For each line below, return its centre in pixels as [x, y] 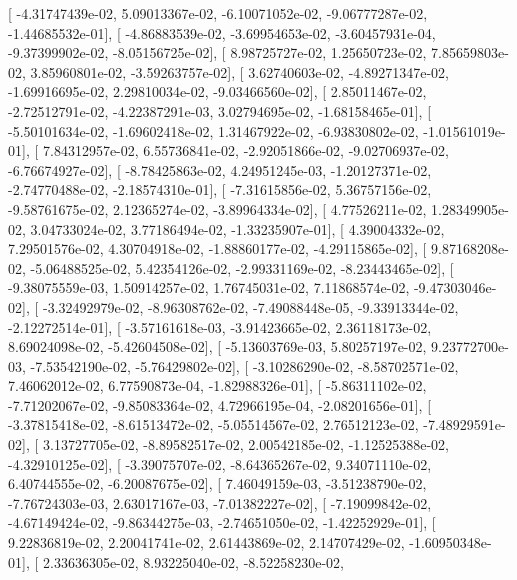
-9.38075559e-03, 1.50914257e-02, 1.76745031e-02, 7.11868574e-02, [209, 287]
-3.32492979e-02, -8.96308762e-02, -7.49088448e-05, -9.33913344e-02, [250, 306]
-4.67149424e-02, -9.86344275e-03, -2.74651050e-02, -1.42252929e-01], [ [222, 522]
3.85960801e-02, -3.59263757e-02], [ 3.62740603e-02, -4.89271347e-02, [239, 71]
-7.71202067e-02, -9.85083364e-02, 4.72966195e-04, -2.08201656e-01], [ [220, 404]
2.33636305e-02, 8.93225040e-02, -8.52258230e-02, [193, 561]
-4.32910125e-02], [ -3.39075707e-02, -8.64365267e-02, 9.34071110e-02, [220, 463]
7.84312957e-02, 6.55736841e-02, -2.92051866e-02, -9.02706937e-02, [245, 150]
